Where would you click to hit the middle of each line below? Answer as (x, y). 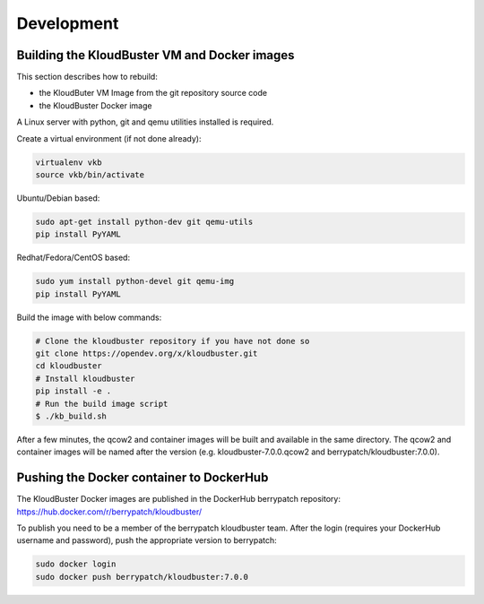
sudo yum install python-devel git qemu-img (135, 281)
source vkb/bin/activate (90, 175)
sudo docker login (76, 564)
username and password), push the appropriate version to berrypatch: (147, 540)
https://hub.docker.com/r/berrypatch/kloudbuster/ (109, 512)
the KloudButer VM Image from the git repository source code (153, 93)
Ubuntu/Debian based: (58, 198)
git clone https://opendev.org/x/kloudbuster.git (147, 354)
